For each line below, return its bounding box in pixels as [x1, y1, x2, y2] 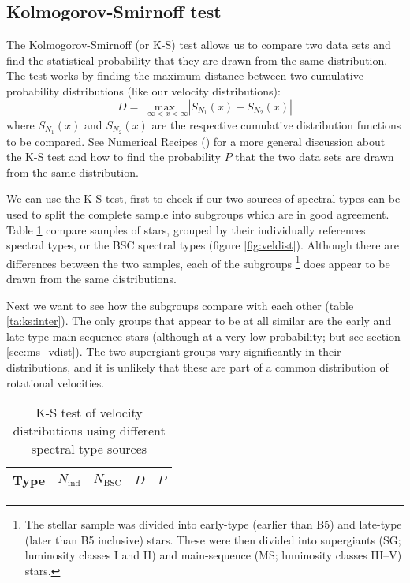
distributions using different [13, 421, 166, 440]
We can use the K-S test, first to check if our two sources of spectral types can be [6, 190, 401, 207]
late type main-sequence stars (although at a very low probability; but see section [6, 327, 401, 344]
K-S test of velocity [35, 403, 143, 422]
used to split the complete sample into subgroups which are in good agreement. [6, 206, 389, 222]
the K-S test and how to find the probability [6, 148, 221, 165]
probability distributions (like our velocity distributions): [6, 82, 281, 99]
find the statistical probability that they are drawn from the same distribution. [6, 51, 388, 68]
